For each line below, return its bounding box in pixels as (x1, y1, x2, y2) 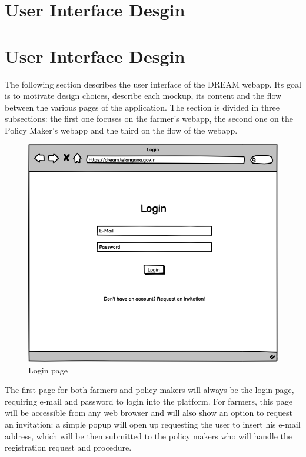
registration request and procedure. (5, 441, 132, 453)
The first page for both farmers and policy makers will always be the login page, (5, 383, 294, 396)
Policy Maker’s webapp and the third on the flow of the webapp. (5, 124, 238, 136)
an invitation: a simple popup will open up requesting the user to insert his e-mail (5, 418, 301, 430)
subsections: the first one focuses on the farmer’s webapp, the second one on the (5, 112, 293, 125)
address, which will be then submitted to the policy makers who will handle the (5, 429, 292, 442)
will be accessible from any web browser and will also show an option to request (5, 406, 293, 419)
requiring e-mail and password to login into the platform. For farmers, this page (5, 395, 292, 407)
